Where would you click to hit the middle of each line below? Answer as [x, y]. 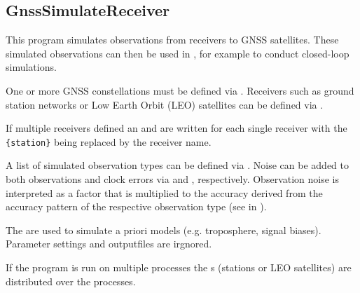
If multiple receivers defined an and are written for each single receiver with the [176, 128]
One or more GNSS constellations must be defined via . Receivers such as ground [180, 90]
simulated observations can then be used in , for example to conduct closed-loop [178, 53]
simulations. [31, 67]
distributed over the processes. [71, 281]
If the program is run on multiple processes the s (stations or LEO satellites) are [179, 267]
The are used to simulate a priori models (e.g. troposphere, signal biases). [164, 230]
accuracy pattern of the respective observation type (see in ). [136, 206]
